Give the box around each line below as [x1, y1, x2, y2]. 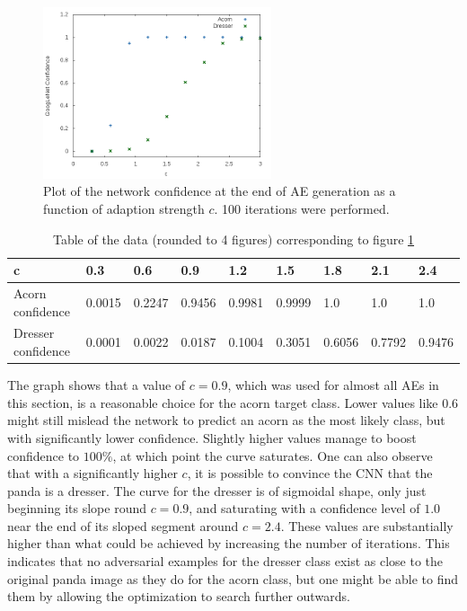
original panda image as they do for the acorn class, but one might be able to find [7, 569, 459, 588]
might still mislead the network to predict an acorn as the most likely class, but [7, 411, 445, 429]
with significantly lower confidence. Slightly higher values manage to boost [7, 428, 417, 447]
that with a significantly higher [7, 464, 178, 483]
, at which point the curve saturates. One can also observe [112, 446, 433, 465]
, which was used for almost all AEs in [227, 376, 439, 394]
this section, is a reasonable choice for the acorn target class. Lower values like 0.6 [7, 393, 459, 412]
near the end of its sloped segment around [7, 516, 239, 535]
